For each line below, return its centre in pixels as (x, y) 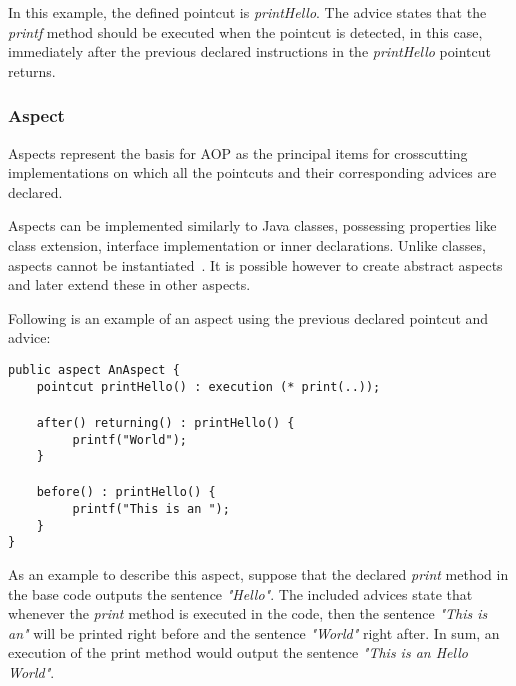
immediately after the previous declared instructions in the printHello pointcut (249, 51)
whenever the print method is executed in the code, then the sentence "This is (248, 613)
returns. (32, 70)
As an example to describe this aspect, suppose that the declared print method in (258, 574)
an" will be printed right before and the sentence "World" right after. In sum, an (254, 632)
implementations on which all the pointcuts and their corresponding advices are (252, 172)
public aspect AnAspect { (94, 369)
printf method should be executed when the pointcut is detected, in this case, (245, 31)
